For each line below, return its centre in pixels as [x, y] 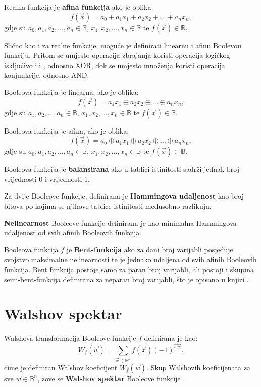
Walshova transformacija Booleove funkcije [70, 338]
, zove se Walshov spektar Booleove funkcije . [111, 378]
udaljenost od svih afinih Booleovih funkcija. [73, 233]
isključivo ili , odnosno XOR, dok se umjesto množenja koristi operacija [115, 65]
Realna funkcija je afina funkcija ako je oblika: [79, 7]
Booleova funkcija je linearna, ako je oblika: [71, 91]
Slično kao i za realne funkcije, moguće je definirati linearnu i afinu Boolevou [123, 45]
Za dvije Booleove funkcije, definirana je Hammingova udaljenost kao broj [124, 196]
